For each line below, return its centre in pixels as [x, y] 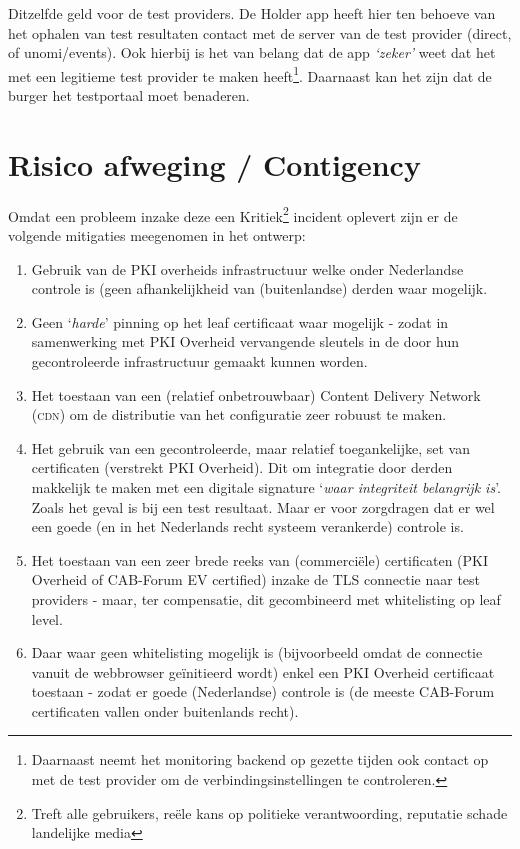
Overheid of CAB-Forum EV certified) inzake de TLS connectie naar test [256, 579]
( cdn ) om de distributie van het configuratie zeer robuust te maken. [239, 414]
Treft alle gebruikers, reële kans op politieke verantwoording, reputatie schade [269, 812]
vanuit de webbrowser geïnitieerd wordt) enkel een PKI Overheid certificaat [263, 671]
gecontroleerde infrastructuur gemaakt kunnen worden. [199, 360]
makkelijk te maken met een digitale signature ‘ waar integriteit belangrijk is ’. [266, 486]
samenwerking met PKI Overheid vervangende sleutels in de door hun [245, 341]
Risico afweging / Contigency [214, 163]
